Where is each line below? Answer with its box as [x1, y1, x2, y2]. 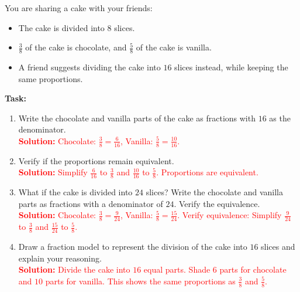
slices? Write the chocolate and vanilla [146, 186, 283, 198]
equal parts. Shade [143, 263, 211, 276]
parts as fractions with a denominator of [18, 197, 163, 209]
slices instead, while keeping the [174, 61, 288, 73]
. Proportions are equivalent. [156, 166, 258, 178]
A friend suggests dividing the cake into [18, 61, 161, 73]
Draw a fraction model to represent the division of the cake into [18, 240, 247, 253]
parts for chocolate [219, 263, 287, 276]
